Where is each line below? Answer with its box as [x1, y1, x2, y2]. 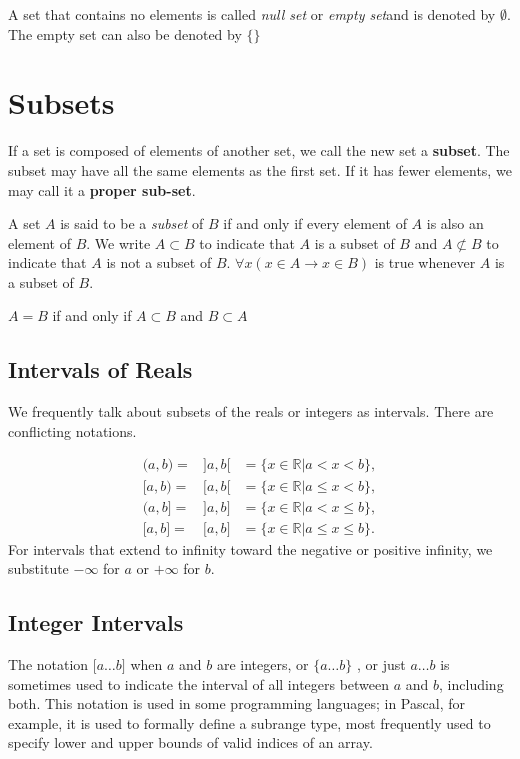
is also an [426, 213, 484, 234]
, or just [357, 653, 406, 674]
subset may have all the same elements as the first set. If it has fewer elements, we [8, 159, 512, 180]
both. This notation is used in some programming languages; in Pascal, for [8, 693, 465, 714]
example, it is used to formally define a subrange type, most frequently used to [8, 712, 491, 733]
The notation [8, 653, 89, 674]
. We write [86, 232, 151, 253]
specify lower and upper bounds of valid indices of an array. [8, 732, 373, 753]
